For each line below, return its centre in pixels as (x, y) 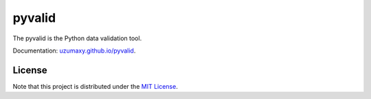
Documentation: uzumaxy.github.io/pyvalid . (74, 51)
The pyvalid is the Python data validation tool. (77, 38)
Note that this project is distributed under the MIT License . (95, 86)
